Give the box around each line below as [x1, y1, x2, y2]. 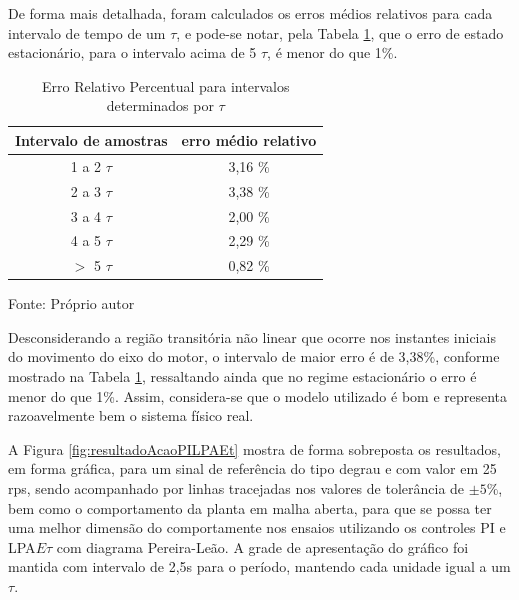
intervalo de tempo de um [8, 22, 166, 43]
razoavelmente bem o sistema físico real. [8, 405, 254, 426]
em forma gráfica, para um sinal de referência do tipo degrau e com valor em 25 [8, 458, 497, 479]
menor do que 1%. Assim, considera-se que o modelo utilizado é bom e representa [8, 385, 508, 406]
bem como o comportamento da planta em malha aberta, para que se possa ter [8, 497, 492, 518]
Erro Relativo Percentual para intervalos [41, 75, 290, 96]
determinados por [106, 95, 214, 116]
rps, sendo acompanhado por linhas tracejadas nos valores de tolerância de [8, 478, 465, 499]
